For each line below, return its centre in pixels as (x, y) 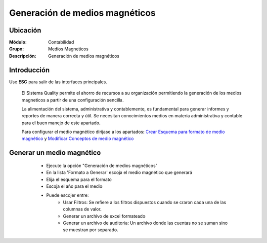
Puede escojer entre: (67, 195)
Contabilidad (61, 42)
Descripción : (23, 56)
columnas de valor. (82, 209)
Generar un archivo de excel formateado (104, 216)
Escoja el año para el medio (74, 186)
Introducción (29, 70)
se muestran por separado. (90, 230)
